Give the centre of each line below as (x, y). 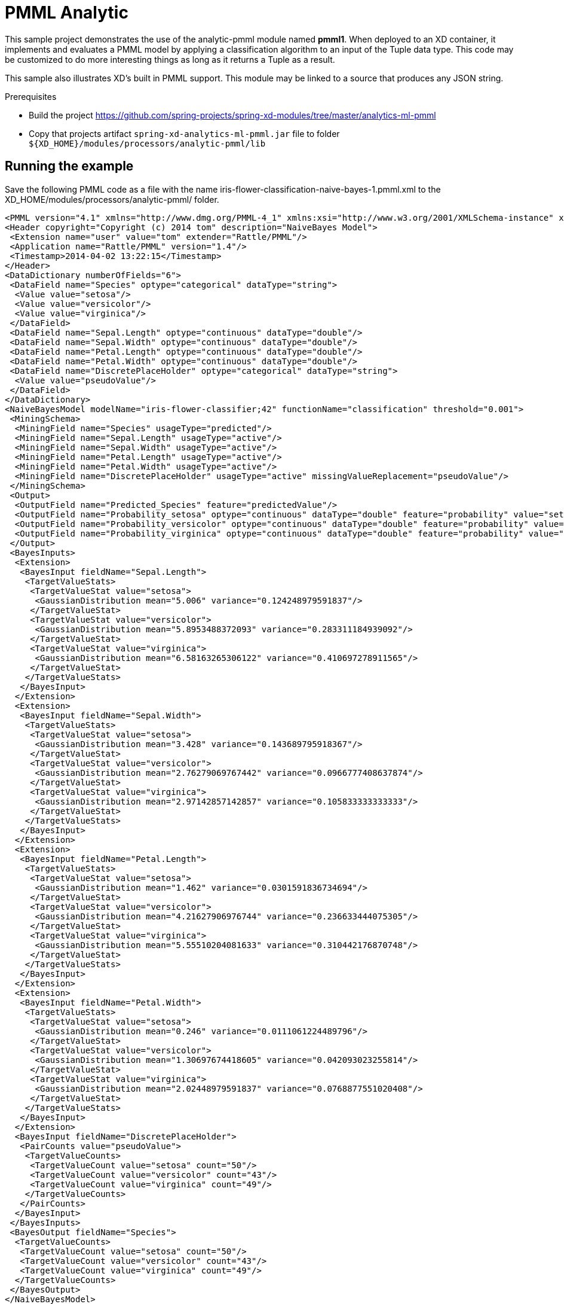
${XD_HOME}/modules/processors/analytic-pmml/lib (147, 143)
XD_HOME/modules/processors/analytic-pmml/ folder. (112, 199)
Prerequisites (31, 96)
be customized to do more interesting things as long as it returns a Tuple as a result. (170, 59)
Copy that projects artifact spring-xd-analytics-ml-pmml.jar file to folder (184, 133)
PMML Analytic (67, 13)
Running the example (69, 166)
